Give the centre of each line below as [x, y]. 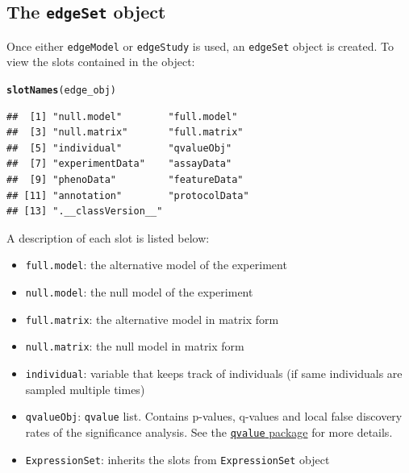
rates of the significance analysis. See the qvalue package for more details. [209, 432]
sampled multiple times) [85, 389]
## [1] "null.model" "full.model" [122, 116]
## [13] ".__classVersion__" [85, 212]
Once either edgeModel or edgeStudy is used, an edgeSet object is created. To [200, 46]
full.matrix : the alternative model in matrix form [152, 319]
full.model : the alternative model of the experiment [156, 265]
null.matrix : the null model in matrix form [135, 346]
